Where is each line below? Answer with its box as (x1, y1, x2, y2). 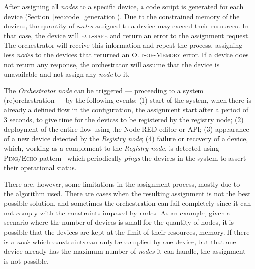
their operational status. (4, 162, 77, 172)
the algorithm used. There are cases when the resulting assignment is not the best (4, 188, 251, 198)
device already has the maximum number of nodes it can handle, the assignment (4, 246, 246, 256)
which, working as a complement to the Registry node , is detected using (4, 143, 219, 153)
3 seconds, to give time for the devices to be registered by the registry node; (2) (4, 114, 244, 124)
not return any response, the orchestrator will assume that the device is (4, 59, 220, 69)
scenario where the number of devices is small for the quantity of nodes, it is (4, 217, 234, 227)
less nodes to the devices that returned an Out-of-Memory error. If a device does (4, 49, 249, 59)
